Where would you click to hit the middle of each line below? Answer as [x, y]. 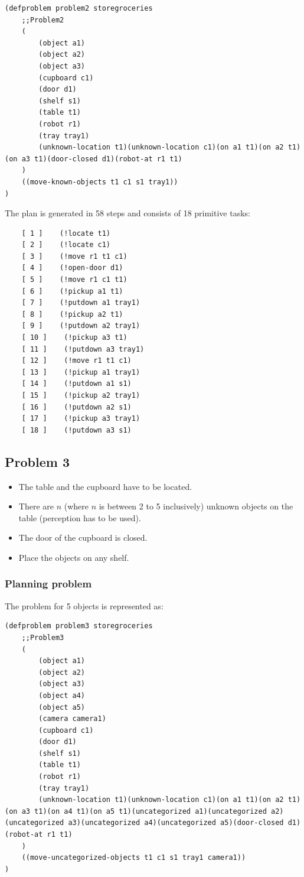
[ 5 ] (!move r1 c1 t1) [74, 280]
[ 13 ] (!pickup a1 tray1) [81, 372]
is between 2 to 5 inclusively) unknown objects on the [196, 506]
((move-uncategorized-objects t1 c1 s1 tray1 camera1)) [134, 858]
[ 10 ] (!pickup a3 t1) [74, 338]
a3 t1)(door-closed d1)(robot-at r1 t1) [102, 159]
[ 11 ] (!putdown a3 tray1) [83, 349]
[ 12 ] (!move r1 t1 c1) [76, 361]
